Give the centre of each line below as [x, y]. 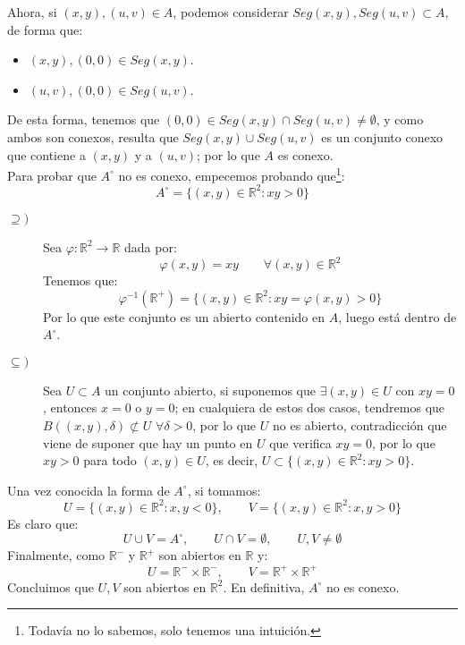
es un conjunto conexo [382, 136]
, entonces [70, 407]
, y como [400, 119]
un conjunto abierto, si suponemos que [211, 390]
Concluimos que [51, 586]
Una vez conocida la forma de [89, 490]
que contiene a [46, 154]
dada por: [151, 246]
